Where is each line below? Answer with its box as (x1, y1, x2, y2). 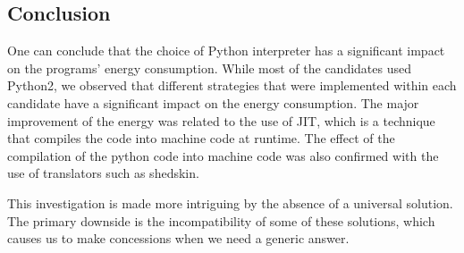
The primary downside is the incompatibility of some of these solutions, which (7, 211, 435, 230)
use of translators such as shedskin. (7, 164, 199, 182)
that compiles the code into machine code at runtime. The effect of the (7, 129, 395, 148)
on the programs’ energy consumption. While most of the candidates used (7, 58, 412, 77)
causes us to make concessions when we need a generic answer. (7, 229, 350, 248)
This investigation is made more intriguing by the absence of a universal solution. (7, 193, 453, 212)
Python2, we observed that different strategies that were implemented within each (7, 76, 457, 95)
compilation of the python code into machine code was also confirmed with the (7, 146, 439, 164)
